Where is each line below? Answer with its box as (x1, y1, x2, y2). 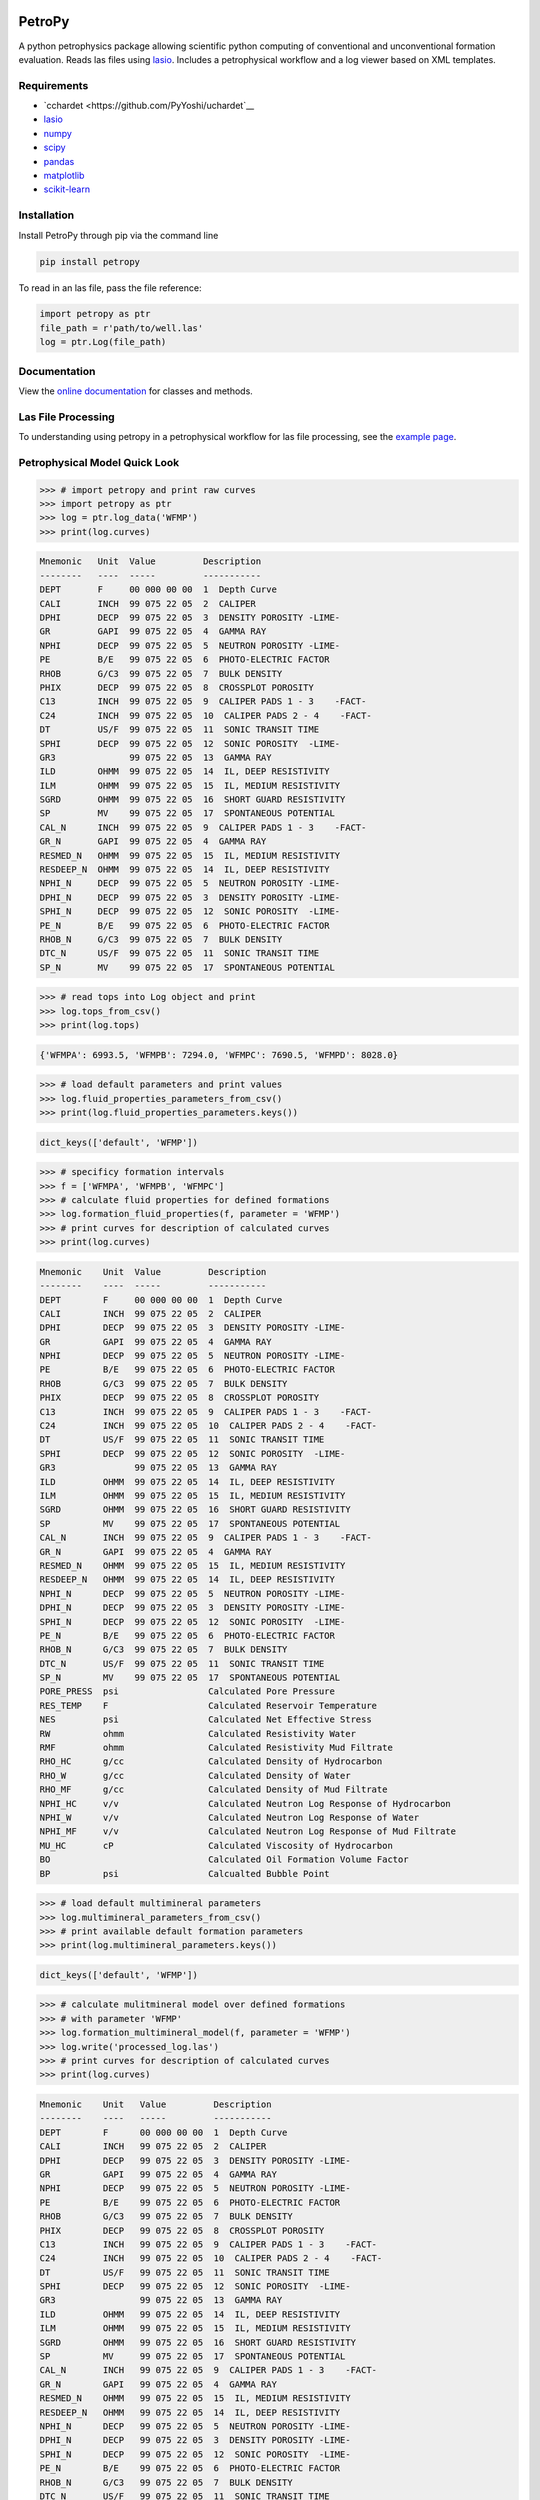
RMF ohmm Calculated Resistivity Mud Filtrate (39, 1742, 394, 1754)
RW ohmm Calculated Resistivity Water (39, 1728, 357, 1739)
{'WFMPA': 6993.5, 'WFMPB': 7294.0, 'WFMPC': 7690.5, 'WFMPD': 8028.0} (39, 1049, 399, 1060)
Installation (18, 208, 75, 222)
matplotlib (43, 170, 85, 181)
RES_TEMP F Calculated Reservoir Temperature (39, 1700, 378, 1711)
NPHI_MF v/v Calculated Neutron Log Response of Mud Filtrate (39, 1826, 457, 1837)
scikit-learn (43, 183, 90, 195)
